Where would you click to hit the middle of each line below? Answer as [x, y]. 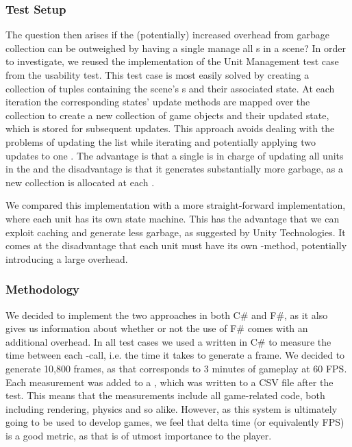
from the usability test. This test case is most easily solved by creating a [158, 75]
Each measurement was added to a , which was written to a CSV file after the [169, 382]
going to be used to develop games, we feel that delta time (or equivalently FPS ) [175, 422]
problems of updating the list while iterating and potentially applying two [161, 141]
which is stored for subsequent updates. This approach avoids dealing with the [170, 128]
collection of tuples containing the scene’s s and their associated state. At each [170, 88]
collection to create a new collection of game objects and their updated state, [167, 115]
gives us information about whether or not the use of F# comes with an [157, 328]
